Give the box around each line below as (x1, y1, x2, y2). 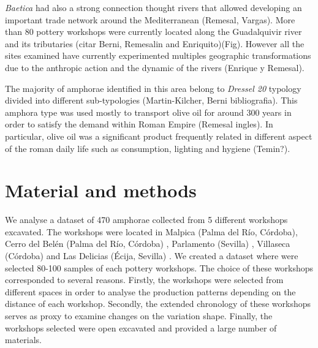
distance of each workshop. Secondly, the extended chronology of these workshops (5, 297, 311, 310)
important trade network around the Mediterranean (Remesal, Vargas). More (5, 13, 295, 26)
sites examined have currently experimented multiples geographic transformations (5, 49, 311, 62)
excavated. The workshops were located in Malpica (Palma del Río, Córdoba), (5, 225, 298, 238)
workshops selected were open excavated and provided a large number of (5, 321, 277, 334)
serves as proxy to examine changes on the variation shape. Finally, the (5, 309, 273, 322)
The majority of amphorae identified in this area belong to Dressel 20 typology (5, 81, 301, 94)
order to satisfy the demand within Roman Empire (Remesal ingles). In (5, 118, 273, 130)
